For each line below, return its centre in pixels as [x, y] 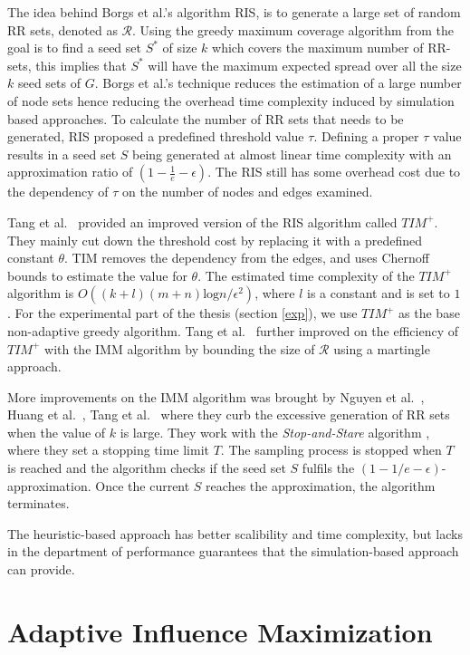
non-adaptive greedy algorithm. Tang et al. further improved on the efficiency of [233, 330]
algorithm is [41, 293]
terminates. [38, 503]
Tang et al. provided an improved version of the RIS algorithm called [202, 222]
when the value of [57, 432]
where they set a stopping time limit [109, 450]
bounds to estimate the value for [97, 275]
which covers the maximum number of [318, 48]
